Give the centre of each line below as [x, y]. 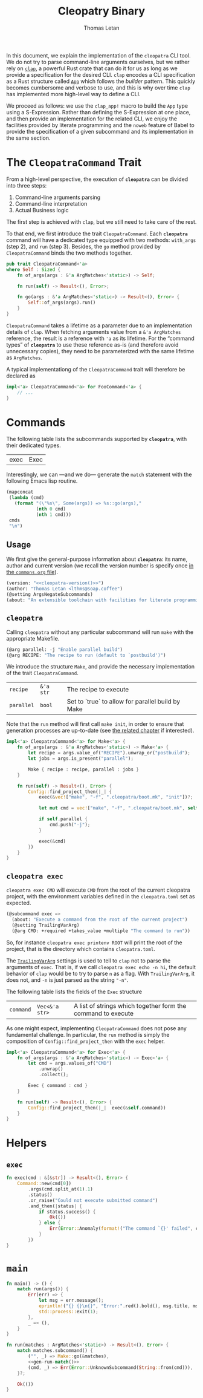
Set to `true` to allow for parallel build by [123, 702]
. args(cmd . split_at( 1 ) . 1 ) [61, 1189]
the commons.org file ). [32, 572]
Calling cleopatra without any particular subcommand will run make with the [100, 632]
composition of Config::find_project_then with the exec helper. [85, 1041]
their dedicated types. [34, 445]
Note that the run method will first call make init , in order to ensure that [95, 724]
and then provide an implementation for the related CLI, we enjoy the [92, 119]
